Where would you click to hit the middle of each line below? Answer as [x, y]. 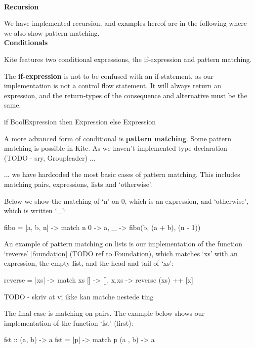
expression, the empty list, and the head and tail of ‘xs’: [89, 263]
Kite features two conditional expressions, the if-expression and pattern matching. [128, 59]
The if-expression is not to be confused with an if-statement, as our [109, 76]
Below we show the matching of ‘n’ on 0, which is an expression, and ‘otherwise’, [126, 201]
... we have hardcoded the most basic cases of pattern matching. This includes [122, 174]
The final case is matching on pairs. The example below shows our [105, 313]
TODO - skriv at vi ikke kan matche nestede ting [79, 296]
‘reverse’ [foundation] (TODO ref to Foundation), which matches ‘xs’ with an [121, 253]
